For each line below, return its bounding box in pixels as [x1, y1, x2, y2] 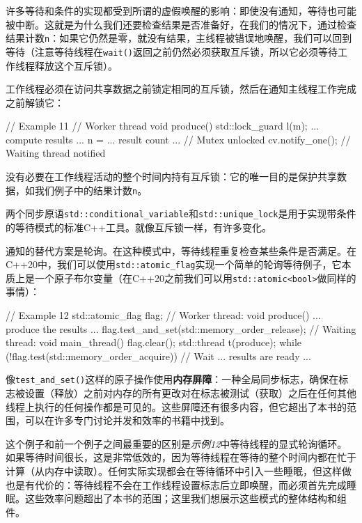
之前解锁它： [6, 95, 64, 109]
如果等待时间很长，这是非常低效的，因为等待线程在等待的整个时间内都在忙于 [6, 450, 356, 465]
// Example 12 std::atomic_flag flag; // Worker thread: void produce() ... [6, 308, 321, 322]
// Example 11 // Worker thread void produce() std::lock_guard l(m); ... [6, 118, 320, 133]
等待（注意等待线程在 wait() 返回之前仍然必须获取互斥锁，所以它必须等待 [6, 44, 338, 58]
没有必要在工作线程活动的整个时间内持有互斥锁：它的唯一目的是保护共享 [6, 169, 337, 184]
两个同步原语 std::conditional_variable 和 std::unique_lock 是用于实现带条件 [6, 206, 356, 221]
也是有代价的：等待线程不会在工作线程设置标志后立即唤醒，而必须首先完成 [6, 477, 347, 492]
